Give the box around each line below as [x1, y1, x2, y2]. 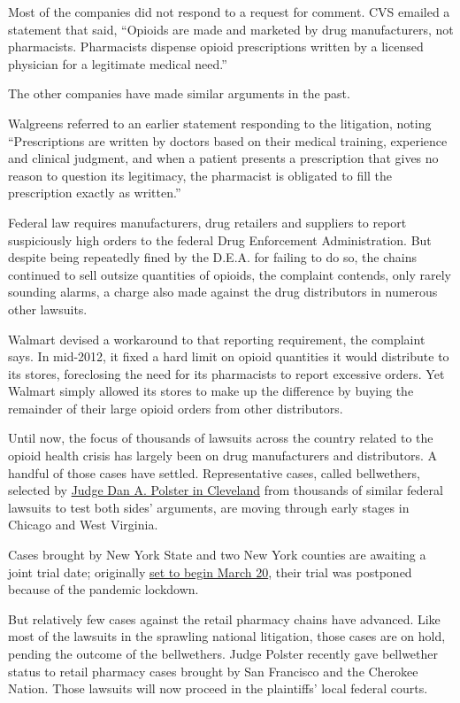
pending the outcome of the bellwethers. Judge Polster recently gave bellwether [8, 645, 439, 662]
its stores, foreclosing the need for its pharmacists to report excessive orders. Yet [8, 364, 445, 382]
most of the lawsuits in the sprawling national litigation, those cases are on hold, [8, 627, 446, 645]
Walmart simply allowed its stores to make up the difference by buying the [8, 382, 414, 400]
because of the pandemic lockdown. [8, 580, 199, 599]
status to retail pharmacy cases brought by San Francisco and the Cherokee [8, 661, 418, 680]
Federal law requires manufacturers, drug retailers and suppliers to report [8, 212, 407, 231]
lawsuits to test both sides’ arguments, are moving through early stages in [8, 498, 410, 516]
